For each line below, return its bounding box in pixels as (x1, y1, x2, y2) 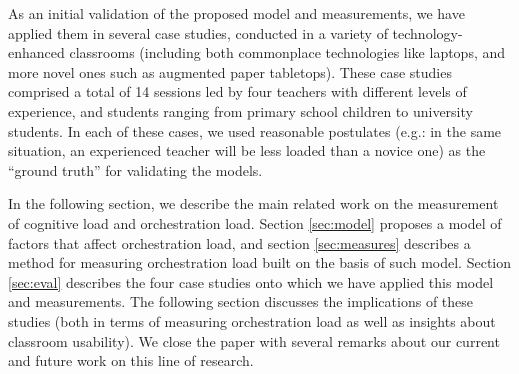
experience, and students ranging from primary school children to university (8, 100, 473, 121)
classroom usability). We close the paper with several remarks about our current (8, 330, 500, 351)
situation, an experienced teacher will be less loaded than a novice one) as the (8, 140, 486, 161)
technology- (392, 22, 463, 43)
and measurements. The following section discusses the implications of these (8, 291, 474, 312)
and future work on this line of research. (8, 350, 254, 371)
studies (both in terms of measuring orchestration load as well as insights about (8, 310, 496, 331)
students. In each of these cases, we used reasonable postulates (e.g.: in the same (8, 120, 502, 141)
